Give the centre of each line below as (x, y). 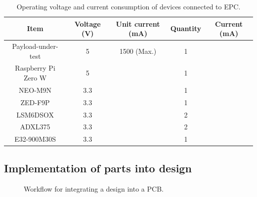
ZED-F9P (35, 102)
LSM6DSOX (35, 114)
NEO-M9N (35, 90)
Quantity (186, 28)
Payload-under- (35, 46)
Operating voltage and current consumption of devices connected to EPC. (128, 6)
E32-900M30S (35, 139)
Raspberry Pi (35, 68)
